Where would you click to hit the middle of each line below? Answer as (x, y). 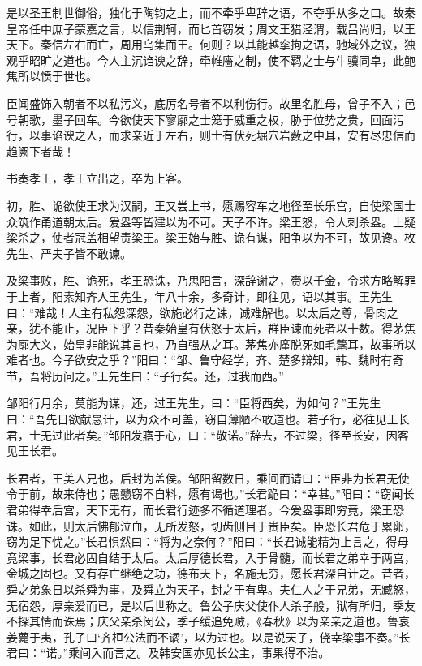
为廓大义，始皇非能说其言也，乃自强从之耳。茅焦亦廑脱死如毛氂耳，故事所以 (211, 344)
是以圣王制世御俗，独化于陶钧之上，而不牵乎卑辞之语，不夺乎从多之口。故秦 (211, 12)
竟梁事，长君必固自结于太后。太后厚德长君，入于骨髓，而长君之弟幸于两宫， (211, 557)
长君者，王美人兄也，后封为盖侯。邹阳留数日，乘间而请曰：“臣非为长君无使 (208, 477)
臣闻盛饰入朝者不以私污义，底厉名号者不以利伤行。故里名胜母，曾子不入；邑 (211, 103)
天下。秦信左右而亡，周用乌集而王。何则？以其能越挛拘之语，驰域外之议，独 (211, 44)
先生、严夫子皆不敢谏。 (69, 253)
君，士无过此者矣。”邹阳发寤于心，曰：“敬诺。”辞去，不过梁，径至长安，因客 (208, 434)
